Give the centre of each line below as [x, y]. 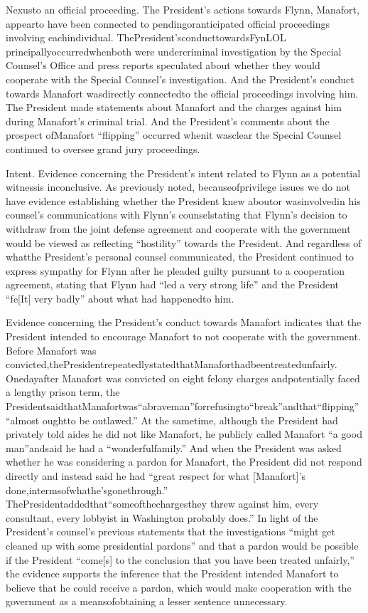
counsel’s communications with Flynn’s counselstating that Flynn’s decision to [177, 215]
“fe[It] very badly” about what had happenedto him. [120, 298]
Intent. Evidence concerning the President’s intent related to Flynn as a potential [183, 173]
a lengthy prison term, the [63, 392]
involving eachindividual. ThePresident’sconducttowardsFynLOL [146, 37]
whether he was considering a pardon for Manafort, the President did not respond [184, 462]
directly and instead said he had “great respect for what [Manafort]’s [156, 476]
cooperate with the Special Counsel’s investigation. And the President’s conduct [180, 79]
